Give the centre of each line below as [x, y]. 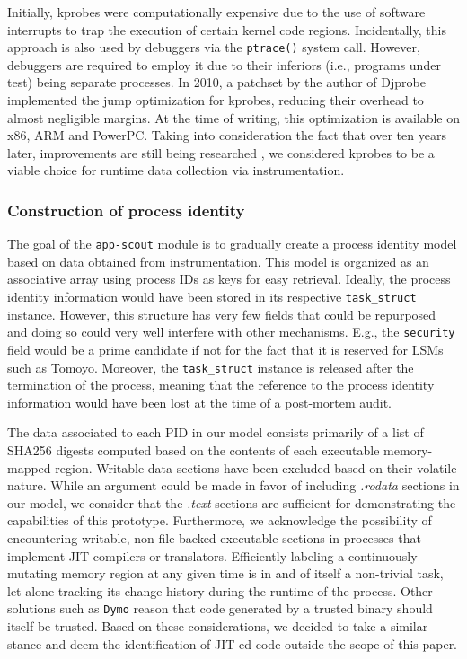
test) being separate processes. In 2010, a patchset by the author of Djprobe [216, 82]
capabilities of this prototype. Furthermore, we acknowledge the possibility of [220, 520]
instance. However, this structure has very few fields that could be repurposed [222, 314]
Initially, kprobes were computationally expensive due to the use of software [216, 12]
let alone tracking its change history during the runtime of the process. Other [220, 590]
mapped [29, 467]
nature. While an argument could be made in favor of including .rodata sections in [233, 485]
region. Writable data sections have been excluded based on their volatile [256, 467]
